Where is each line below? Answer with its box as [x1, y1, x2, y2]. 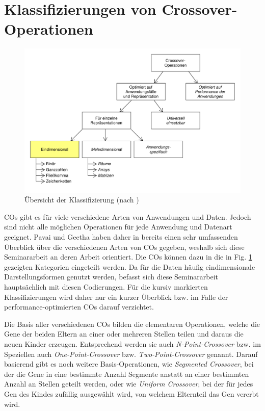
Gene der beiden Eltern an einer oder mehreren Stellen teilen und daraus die [4, 328, 244, 339]
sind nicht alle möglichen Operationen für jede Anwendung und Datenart [4, 221, 232, 232]
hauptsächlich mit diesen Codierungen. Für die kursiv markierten [4, 281, 208, 292]
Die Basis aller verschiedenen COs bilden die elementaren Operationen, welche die [4, 318, 260, 329]
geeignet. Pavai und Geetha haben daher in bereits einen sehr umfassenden [4, 232, 238, 242]
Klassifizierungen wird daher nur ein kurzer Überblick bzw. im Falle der [4, 291, 228, 302]
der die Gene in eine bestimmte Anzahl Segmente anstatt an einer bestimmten [4, 368, 249, 379]
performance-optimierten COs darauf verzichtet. [4, 301, 154, 312]
